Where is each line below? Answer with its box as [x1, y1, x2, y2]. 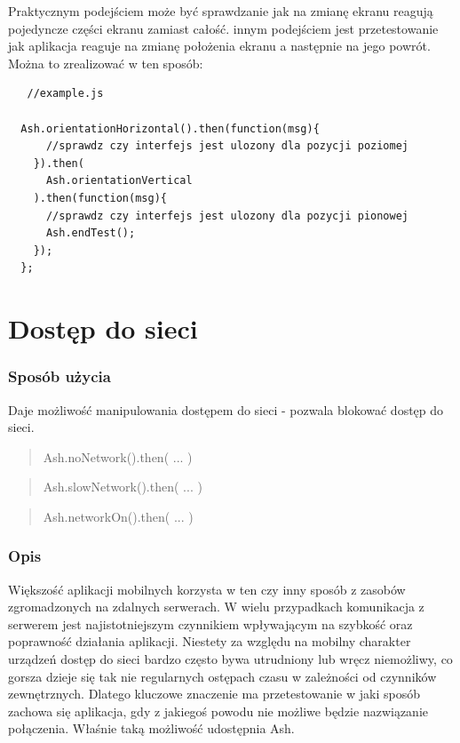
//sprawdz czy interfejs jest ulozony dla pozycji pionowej [45, 209, 409, 222]
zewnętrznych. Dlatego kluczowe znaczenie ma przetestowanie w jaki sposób [8, 684, 420, 703]
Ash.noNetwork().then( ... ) [43, 447, 193, 466]
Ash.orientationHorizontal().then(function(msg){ [20, 122, 320, 135]
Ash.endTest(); [45, 227, 136, 240]
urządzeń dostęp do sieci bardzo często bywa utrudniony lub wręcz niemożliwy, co [8, 650, 453, 668]
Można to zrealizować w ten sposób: [8, 53, 203, 72]
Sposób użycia [8, 365, 111, 387]
